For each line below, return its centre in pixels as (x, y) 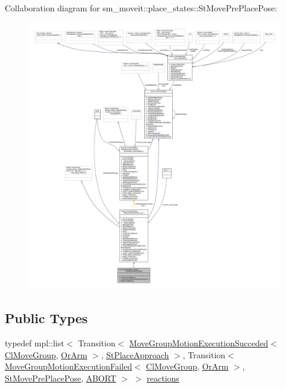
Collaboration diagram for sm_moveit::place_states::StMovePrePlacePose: (141, 8)
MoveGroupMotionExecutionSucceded (199, 342)
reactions (163, 378)
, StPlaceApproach (135, 354)
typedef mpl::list (35, 342)
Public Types (46, 318)
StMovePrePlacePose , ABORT (60, 378)
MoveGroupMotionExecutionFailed (69, 366)
